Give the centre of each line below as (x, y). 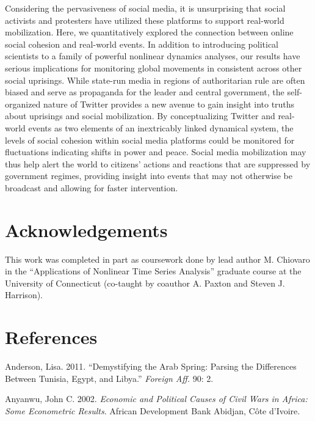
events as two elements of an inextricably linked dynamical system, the (161, 127)
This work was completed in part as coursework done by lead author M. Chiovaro (157, 259)
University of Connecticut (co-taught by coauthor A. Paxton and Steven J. (145, 283)
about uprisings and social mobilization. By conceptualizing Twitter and (140, 116)
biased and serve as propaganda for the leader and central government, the (145, 92)
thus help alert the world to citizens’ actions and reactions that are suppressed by (158, 163)
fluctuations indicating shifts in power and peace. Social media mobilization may (156, 152)
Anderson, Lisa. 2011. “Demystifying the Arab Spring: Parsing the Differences (151, 366)
